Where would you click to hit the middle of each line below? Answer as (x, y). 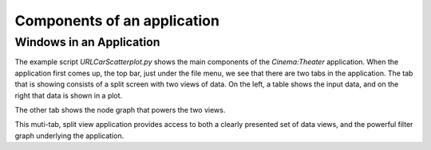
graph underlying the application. (69, 136)
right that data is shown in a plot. (69, 95)
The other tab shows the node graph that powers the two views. (120, 110)
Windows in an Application (87, 42)
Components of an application (117, 21)
